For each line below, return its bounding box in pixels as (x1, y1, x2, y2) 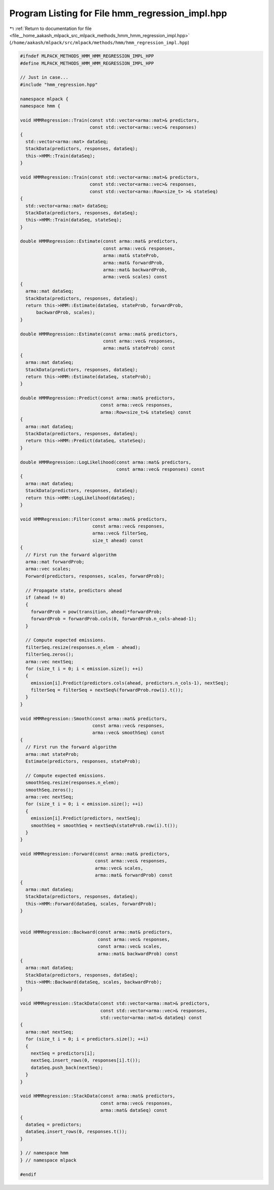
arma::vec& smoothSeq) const (92, 730, 165, 735)
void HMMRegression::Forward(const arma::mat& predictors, (20, 851, 170, 857)
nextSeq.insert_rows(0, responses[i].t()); (30, 1058, 141, 1063)
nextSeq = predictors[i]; (30, 1051, 95, 1056)
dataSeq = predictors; (25, 1121, 82, 1127)
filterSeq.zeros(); (25, 651, 74, 658)
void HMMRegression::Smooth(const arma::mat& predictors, (20, 716, 167, 721)
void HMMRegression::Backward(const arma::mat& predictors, (20, 929, 173, 935)
